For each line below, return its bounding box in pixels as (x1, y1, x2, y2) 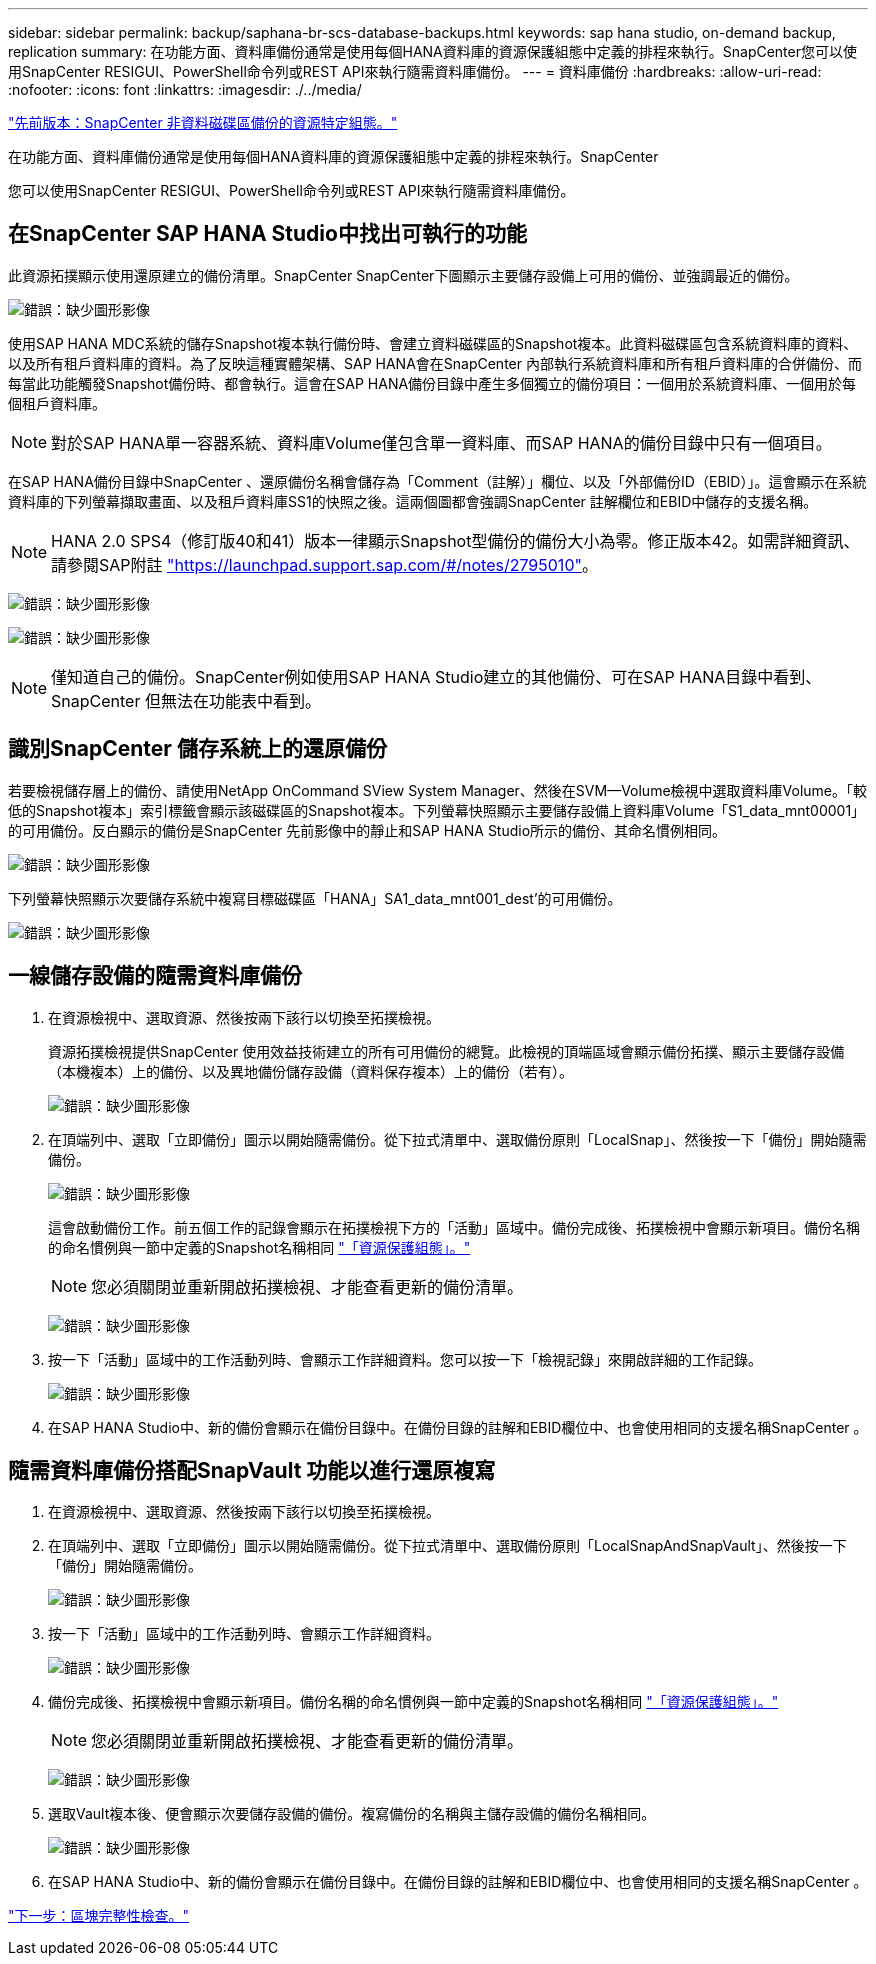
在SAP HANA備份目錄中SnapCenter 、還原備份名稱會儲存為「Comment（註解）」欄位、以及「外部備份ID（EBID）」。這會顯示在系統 (8, 472, 867, 490)
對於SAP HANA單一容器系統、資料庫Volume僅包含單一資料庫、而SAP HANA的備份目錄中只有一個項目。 (51, 432, 832, 453)
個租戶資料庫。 (8, 394, 106, 412)
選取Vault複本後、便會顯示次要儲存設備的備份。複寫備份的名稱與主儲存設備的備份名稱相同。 (48, 1805, 656, 1823)
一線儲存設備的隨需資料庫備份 (8, 963, 302, 989)
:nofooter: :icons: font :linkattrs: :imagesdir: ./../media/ (8, 81, 362, 98)
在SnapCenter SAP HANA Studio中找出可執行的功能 (8, 221, 527, 247)
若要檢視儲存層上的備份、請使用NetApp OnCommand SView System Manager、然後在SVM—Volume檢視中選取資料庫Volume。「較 (8, 781, 868, 799)
